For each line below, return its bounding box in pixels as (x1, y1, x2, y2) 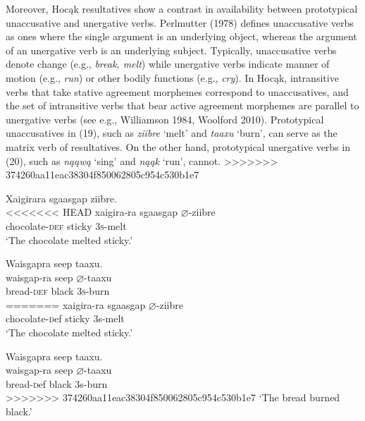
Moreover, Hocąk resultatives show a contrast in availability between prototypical (6, 1, 358, 16)
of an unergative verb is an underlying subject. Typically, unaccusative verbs (6, 42, 337, 57)
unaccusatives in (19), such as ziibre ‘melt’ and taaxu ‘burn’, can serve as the (6, 126, 338, 140)
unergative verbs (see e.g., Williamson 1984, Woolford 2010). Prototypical (6, 111, 324, 126)
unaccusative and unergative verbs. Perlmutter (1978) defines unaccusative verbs (6, 15, 354, 30)
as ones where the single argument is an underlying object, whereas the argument (6, 29, 357, 44)
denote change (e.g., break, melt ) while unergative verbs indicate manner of (6, 56, 330, 71)
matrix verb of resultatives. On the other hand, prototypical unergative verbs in (6, 139, 350, 154)
